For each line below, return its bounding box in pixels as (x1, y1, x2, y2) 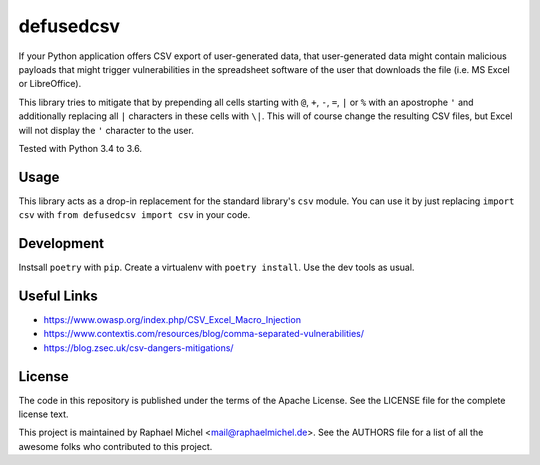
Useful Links (18, 287, 99, 304)
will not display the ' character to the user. (18, 124, 194, 136)
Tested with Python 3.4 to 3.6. (18, 142, 143, 154)
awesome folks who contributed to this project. (18, 440, 213, 452)
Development (18, 235, 105, 252)
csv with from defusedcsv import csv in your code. (18, 209, 251, 221)
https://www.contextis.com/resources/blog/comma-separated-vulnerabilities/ (43, 328, 365, 340)
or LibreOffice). (18, 78, 82, 90)
